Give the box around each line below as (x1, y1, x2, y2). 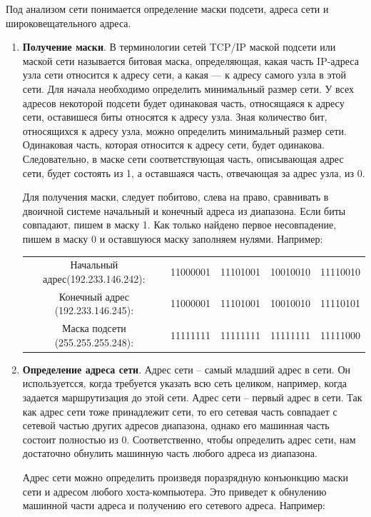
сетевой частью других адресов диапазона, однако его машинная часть (22, 418, 330, 433)
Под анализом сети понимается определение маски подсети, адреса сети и (6, 1, 329, 16)
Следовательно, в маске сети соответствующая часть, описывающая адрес (22, 151, 344, 166)
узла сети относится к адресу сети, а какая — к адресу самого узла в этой (22, 67, 346, 82)
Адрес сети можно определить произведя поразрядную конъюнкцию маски (22, 469, 349, 484)
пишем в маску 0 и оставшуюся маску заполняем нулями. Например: (22, 231, 323, 246)
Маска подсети (62, 321, 126, 336)
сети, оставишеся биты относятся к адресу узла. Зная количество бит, (22, 109, 327, 124)
